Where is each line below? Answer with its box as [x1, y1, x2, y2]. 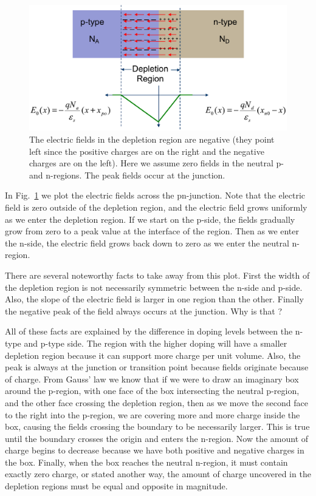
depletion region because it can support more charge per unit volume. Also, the [5, 348, 301, 361]
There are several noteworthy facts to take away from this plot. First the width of [5, 268, 310, 281]
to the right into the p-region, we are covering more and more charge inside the [5, 408, 300, 421]
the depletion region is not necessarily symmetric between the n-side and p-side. [5, 280, 303, 293]
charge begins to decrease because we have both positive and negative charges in [5, 444, 304, 457]
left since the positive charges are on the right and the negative [29, 144, 264, 157]
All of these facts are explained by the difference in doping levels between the [5, 325, 293, 338]
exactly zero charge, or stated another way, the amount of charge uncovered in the [5, 467, 311, 480]
